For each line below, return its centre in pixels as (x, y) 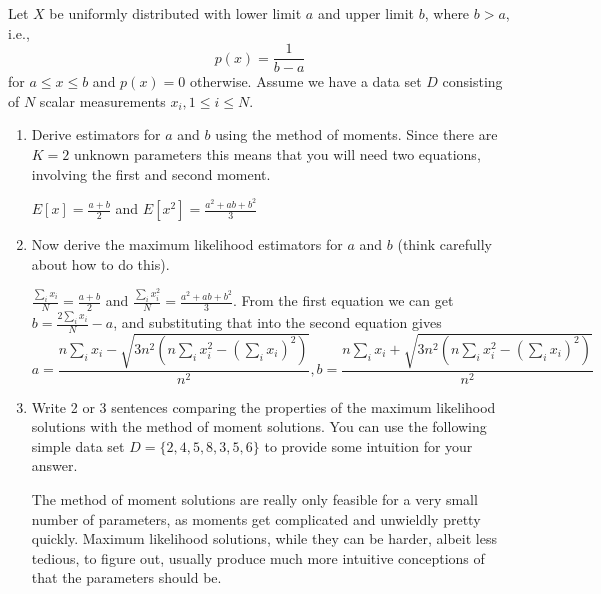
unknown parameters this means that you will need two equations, (277, 154)
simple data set (78, 445)
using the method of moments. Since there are (356, 134)
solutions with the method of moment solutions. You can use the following (259, 426)
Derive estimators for (96, 134)
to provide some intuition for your (368, 445)
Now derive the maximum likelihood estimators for (187, 244)
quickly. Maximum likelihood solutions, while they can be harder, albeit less (264, 538)
